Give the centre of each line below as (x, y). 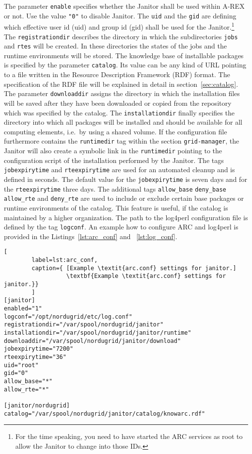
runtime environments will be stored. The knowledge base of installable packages (124, 55)
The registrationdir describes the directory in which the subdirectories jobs (121, 36)
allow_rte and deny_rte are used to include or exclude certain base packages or (124, 198)
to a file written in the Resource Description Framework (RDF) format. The (117, 74)
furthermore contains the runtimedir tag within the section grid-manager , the (122, 141)
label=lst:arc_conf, (65, 260)
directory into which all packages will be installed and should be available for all (123, 122)
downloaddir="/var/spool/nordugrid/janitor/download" (93, 341)
